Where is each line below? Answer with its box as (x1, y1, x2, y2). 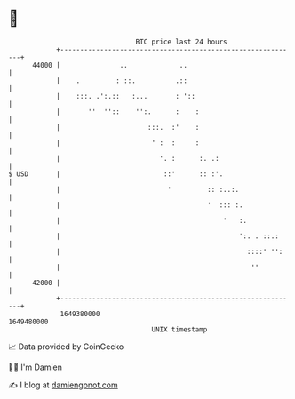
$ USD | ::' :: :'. (8, 169, 224, 179)
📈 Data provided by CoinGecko (8, 341, 124, 352)
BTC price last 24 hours (135, 37, 227, 46)
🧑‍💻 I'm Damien (8, 362, 63, 372)
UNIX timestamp (151, 324, 208, 334)
